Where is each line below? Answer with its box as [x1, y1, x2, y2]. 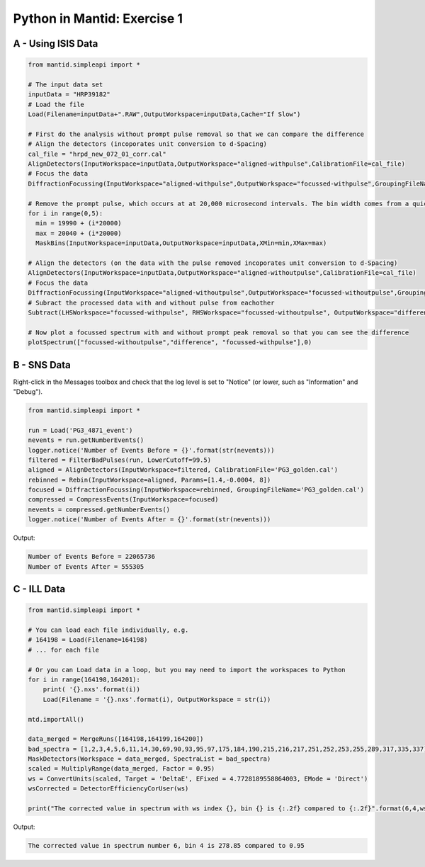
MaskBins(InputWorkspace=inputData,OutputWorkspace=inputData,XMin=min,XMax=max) [35, 239, 327, 247]
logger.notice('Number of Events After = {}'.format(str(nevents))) [28, 516, 271, 523]
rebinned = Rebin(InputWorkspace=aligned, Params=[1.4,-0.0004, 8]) [28, 475, 271, 484]
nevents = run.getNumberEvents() [28, 436, 144, 444]
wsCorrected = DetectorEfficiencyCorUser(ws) [28, 785, 189, 793]
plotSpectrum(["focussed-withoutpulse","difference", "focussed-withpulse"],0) [28, 339, 312, 346]
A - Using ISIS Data [13, 38, 98, 50]
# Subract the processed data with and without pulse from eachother [28, 298, 275, 307]
